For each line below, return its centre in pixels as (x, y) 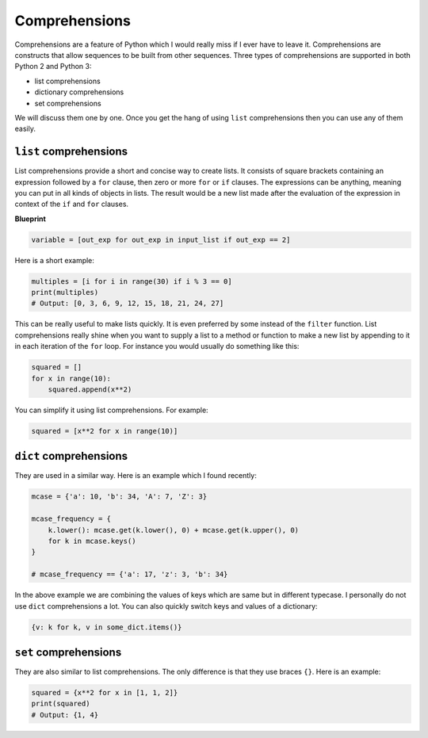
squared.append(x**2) (90, 390)
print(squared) (61, 704)
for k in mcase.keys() (92, 541)
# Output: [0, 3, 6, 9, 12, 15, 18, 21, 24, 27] (128, 304)
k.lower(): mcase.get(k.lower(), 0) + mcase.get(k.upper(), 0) (174, 530)
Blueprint (31, 219)
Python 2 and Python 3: (53, 67)
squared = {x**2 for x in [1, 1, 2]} (105, 693)
